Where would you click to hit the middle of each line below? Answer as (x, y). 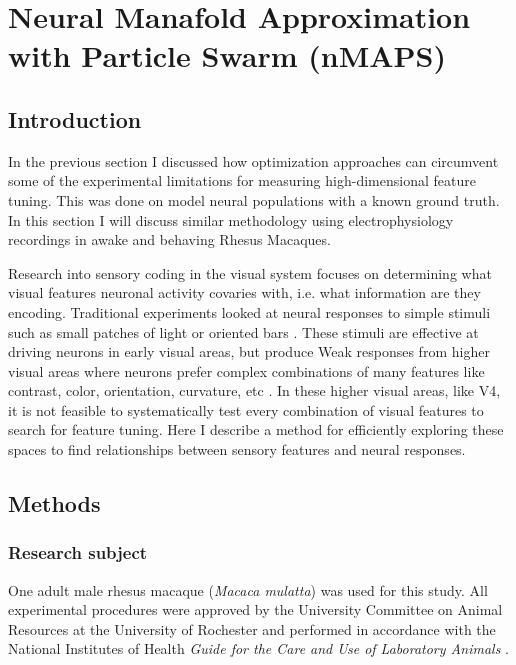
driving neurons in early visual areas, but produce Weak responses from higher (249, 351)
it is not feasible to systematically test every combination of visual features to (246, 409)
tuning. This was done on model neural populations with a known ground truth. (254, 199)
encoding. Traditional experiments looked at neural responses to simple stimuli (249, 311)
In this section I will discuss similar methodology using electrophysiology (231, 219)
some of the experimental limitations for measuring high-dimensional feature (242, 180)
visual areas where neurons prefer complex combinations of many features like (246, 370)
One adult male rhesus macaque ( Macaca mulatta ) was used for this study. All (248, 589)
